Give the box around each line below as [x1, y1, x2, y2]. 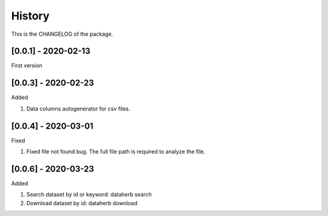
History [11, 9, 50, 22]
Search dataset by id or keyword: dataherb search [26, 191, 152, 198]
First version [11, 62, 43, 69]
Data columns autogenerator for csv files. [26, 105, 131, 112]
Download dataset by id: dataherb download [26, 199, 138, 206]
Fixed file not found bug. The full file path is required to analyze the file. [26, 148, 206, 155]
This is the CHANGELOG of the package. [11, 30, 114, 38]
